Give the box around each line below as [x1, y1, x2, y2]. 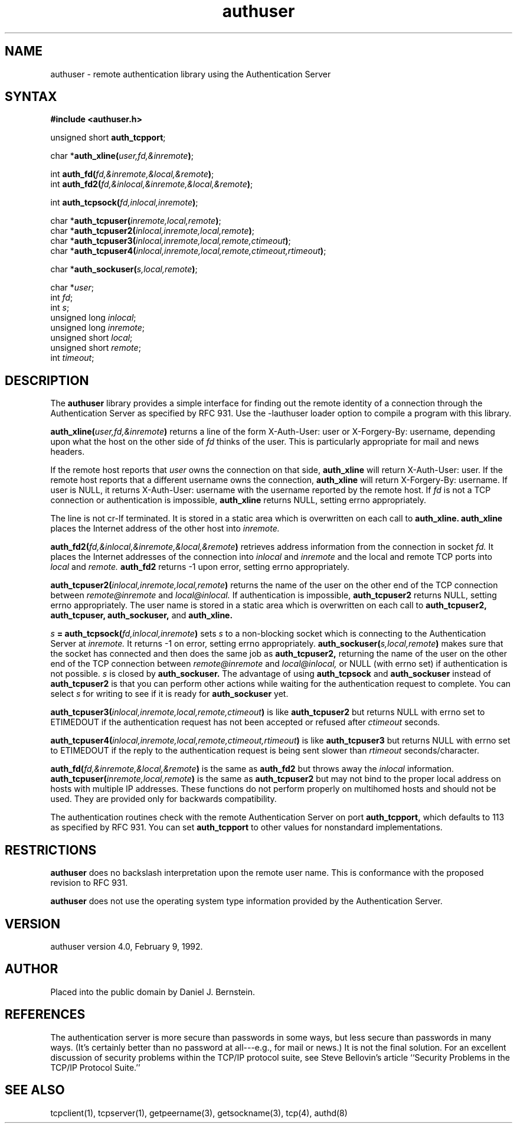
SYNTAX [5, 89, 57, 105]
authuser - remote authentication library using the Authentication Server [50, 69, 331, 79]
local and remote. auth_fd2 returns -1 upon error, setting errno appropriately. [50, 562, 350, 572]
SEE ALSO [5, 1083, 65, 1098]
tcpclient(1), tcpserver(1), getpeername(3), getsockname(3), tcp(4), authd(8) [50, 1107, 348, 1118]
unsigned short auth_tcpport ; [50, 132, 166, 143]
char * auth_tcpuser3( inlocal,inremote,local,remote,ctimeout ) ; [50, 236, 291, 246]
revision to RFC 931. [50, 878, 128, 888]
